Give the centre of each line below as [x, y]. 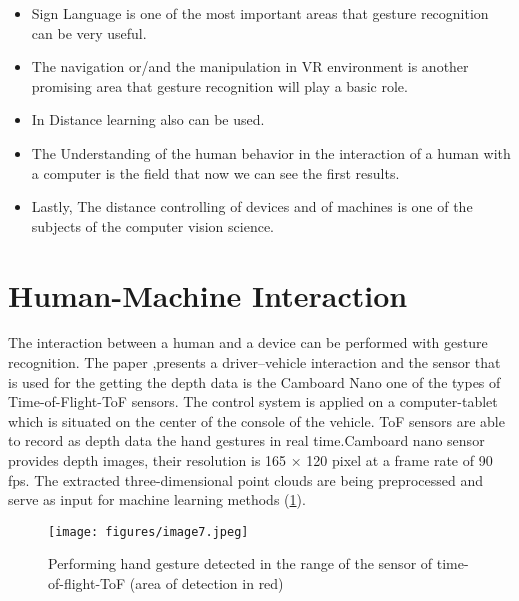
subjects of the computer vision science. [153, 225]
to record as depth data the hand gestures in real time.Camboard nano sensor [246, 440]
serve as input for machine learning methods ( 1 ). [157, 499]
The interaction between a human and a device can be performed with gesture [248, 342]
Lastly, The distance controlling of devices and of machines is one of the [252, 206]
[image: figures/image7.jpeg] [148, 531]
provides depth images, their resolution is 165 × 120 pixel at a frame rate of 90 [250, 460]
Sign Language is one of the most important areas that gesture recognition [260, 13]
